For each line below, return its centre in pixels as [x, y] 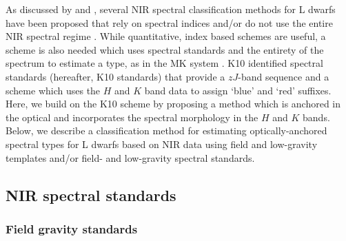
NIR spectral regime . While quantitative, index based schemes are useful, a [166, 36]
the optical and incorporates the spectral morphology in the [132, 117]
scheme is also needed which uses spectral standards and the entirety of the [165, 49]
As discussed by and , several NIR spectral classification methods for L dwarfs [171, 9]
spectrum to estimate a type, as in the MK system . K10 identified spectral [164, 63]
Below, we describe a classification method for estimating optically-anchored [166, 130]
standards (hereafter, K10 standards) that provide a [115, 76]
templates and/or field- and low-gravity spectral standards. [130, 157]
